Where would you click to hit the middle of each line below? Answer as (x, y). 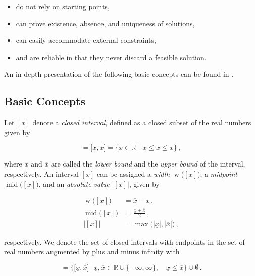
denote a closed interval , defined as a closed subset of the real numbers (142, 122)
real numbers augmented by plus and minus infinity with (92, 252)
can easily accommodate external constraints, (86, 40)
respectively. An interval (41, 173)
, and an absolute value (74, 183)
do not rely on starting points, (63, 6)
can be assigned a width (133, 173)
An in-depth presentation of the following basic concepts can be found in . (119, 74)
